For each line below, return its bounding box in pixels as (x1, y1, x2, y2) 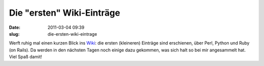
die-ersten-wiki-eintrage (47, 31, 97, 37)
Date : (9, 24, 21, 30)
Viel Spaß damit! (9, 54, 43, 60)
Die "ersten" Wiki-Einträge (9, 7, 120, 18)
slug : (9, 31, 20, 37)
